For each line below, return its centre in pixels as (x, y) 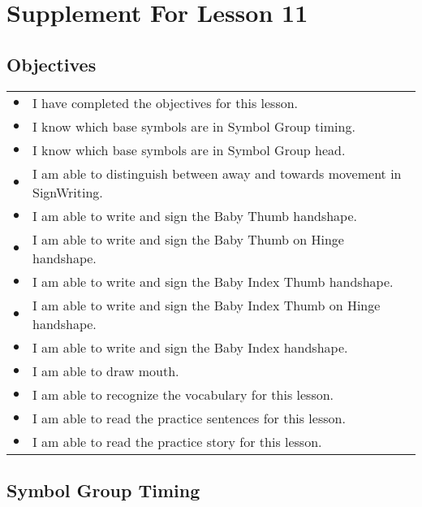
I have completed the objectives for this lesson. (166, 102)
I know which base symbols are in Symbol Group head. (189, 149)
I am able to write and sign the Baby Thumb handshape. (195, 215)
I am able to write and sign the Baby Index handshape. (190, 347)
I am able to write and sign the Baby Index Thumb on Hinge (207, 305)
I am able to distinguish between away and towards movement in (217, 173)
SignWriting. (68, 192)
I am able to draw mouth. (106, 370)
